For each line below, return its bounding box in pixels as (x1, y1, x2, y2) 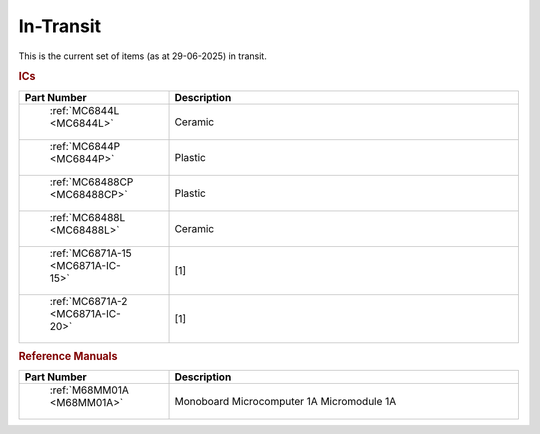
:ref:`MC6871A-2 (49, 294, 128, 308)
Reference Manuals (18, 349, 118, 363)
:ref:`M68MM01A (49, 383, 129, 397)
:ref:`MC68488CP (49, 175, 134, 189)
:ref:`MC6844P (49, 139, 120, 153)
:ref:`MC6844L (49, 103, 120, 117)
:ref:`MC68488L (49, 210, 126, 224)
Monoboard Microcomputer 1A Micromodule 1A (174, 395, 397, 409)
